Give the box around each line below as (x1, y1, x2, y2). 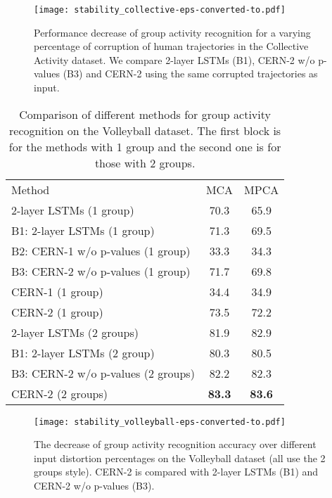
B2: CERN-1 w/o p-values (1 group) (11, 242, 191, 259)
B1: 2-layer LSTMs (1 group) (11, 222, 155, 238)
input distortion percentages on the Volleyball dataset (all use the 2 (34, 450, 326, 465)
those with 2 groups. (94, 154, 196, 171)
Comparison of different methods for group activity (19, 106, 271, 122)
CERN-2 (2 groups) (11, 385, 108, 402)
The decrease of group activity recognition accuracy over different (34, 437, 317, 452)
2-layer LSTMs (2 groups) (11, 324, 139, 340)
